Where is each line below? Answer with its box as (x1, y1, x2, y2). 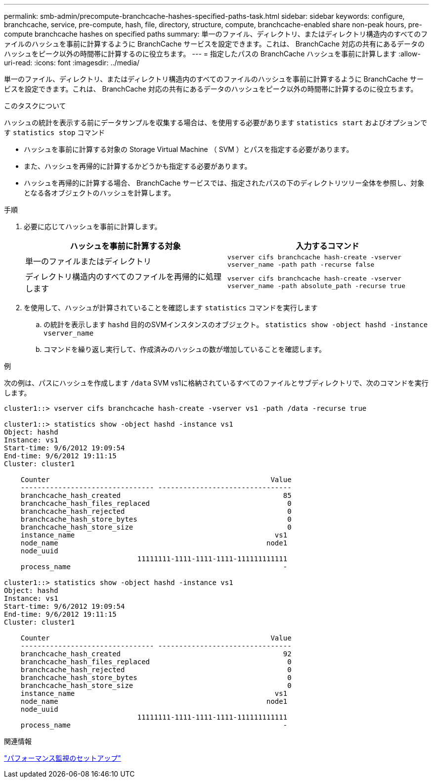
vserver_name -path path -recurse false (227, 261, 375, 268)
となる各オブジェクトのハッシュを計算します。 (24, 189, 175, 197)
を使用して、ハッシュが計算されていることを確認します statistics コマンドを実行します (24, 303, 318, 312)
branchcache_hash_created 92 (20, 650, 292, 658)
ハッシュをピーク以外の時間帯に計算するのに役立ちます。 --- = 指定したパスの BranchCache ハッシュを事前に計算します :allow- (4, 49, 421, 58)
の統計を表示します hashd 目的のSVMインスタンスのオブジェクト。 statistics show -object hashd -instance (43, 320, 428, 329)
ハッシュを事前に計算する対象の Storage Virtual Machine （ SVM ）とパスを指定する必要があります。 (24, 145, 353, 153)
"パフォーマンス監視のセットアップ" (4, 754, 121, 762)
